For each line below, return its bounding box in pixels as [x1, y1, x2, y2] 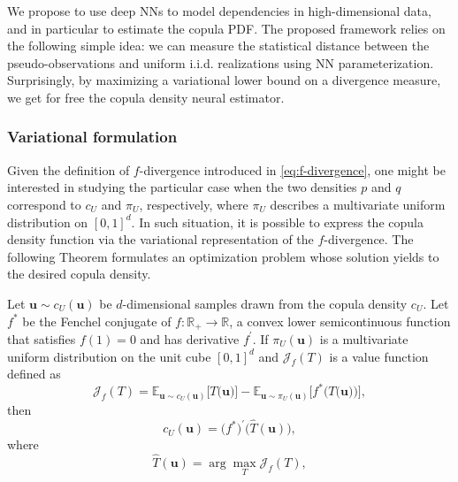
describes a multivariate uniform [270, 195, 446, 213]
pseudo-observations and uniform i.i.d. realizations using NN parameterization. [7, 53, 434, 72]
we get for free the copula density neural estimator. [7, 88, 285, 106]
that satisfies [7, 329, 76, 348]
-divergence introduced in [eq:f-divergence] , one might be [139, 160, 446, 179]
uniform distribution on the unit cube [7, 347, 211, 365]
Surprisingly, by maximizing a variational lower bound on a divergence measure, [7, 71, 441, 89]
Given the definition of [7, 160, 130, 179]
